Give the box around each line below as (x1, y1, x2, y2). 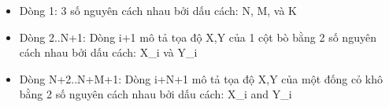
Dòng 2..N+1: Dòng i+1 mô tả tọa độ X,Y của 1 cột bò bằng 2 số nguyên (19, 28, 376, 45)
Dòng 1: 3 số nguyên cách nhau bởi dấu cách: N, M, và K (19, 2, 298, 18)
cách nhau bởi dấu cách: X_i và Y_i (19, 44, 198, 61)
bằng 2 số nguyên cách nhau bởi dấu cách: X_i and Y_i (19, 86, 292, 102)
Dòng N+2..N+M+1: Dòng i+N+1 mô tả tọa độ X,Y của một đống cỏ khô (19, 70, 383, 87)
